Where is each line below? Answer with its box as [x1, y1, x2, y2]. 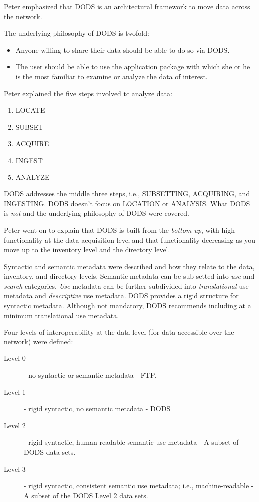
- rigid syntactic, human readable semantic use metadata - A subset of [24, 437, 239, 447]
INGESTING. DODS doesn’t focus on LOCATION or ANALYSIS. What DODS [4, 198, 250, 208]
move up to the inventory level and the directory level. [4, 244, 170, 255]
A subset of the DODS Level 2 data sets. [24, 490, 148, 500]
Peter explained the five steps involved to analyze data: [4, 88, 172, 98]
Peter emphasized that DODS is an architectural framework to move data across [4, 1, 250, 11]
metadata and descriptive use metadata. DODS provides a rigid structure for [4, 290, 239, 301]
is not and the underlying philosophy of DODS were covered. [4, 208, 189, 218]
